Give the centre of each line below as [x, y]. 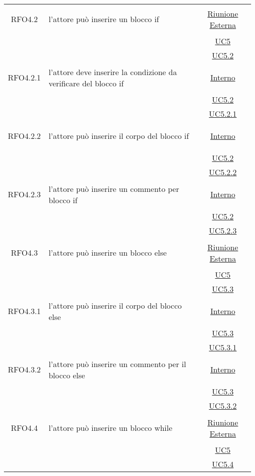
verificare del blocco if [86, 83]
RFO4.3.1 [25, 311]
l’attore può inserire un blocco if [104, 19]
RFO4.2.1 [25, 77]
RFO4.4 [24, 428]
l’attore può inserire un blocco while [111, 428]
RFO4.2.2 [25, 136]
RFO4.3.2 [25, 369]
